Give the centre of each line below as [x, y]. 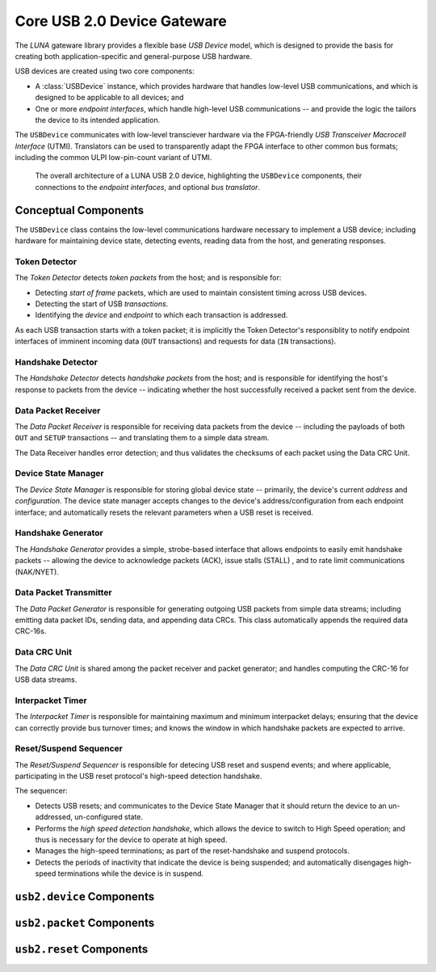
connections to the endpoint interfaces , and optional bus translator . [148, 187]
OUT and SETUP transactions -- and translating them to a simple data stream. [142, 438]
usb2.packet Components [85, 923]
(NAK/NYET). [37, 572]
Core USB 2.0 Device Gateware [121, 21]
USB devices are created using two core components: [105, 71]
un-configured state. [109, 817]
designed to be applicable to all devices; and [109, 98]
